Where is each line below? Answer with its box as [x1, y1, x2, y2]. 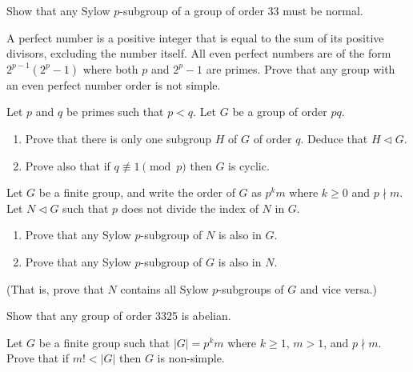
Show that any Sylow [6, 2, 110, 18]
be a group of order [232, 103, 327, 120]
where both [82, 60, 138, 77]
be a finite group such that [38, 334, 170, 350]
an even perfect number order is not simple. [6, 76, 221, 93]
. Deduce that [300, 130, 368, 146]
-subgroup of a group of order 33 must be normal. [119, 2, 363, 18]
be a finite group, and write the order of [38, 184, 235, 201]
